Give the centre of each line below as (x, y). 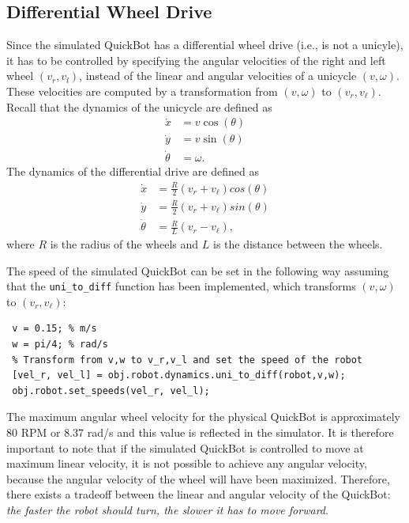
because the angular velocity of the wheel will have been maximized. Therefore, (198, 478)
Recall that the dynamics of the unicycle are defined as (139, 106)
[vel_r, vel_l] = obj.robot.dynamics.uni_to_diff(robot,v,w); (179, 375)
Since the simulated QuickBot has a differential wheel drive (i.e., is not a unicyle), (205, 45)
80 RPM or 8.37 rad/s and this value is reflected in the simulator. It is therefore (200, 432)
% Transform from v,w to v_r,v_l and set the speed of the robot (188, 360)
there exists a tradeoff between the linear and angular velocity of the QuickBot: (199, 494)
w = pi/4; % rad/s (60, 344)
